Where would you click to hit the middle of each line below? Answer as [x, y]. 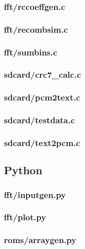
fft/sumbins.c [31, 52]
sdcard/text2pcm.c [42, 142]
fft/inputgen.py [35, 194]
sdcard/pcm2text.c [42, 97]
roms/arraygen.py [40, 240]
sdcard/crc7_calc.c [42, 75]
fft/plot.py [25, 217]
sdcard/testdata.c [40, 120]
